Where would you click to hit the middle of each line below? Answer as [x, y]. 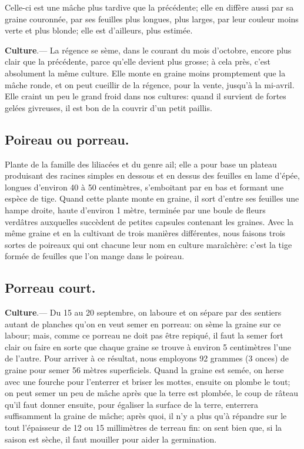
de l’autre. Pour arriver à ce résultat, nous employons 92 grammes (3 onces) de [147, 358]
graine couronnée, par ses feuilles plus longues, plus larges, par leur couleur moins [152, 19]
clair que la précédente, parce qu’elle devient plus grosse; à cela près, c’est [138, 61]
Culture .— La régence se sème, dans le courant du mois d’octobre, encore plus [148, 50]
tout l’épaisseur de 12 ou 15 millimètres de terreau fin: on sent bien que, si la [143, 428]
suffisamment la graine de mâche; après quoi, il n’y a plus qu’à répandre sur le [146, 416]
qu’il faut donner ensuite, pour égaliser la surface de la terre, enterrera [132, 404]
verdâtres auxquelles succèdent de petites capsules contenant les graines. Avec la [149, 221]
